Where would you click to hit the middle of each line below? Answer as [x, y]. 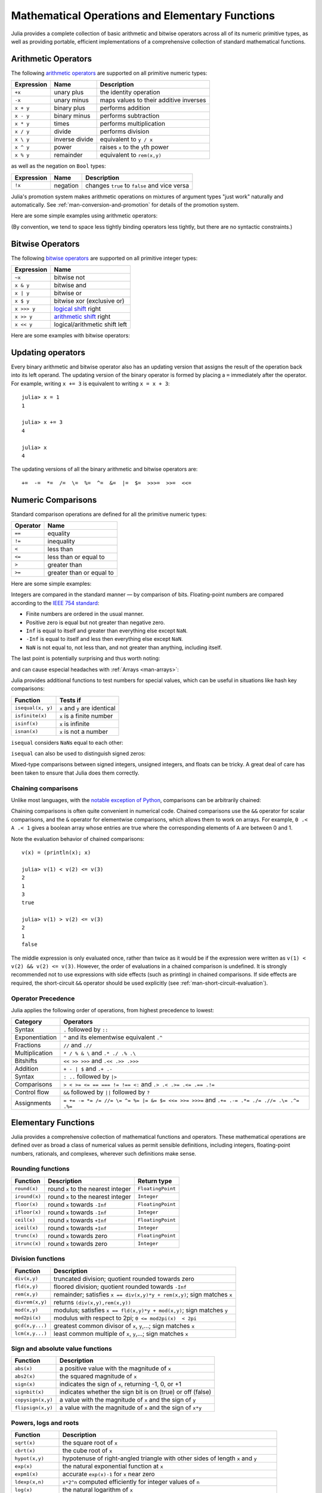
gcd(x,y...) [31, 1326]
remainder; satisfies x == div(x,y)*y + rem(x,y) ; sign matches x [143, 1294]
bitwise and [70, 285]
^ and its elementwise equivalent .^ [113, 1037]
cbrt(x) [25, 1450]
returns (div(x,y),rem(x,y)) [92, 1302]
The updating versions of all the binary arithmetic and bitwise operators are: [104, 469]
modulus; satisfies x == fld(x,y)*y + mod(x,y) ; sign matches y [141, 1310]
